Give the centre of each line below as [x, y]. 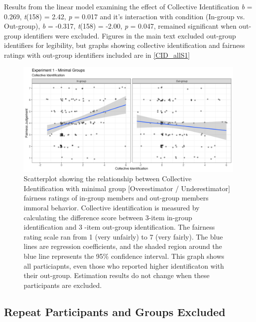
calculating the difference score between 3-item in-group [108, 217]
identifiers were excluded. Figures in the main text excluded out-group [130, 35]
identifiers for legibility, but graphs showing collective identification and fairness [125, 45]
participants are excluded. [63, 285]
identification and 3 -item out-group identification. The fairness [119, 227]
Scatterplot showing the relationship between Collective [108, 179]
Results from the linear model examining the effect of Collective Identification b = [128, 6]
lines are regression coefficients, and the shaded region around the [123, 246]
